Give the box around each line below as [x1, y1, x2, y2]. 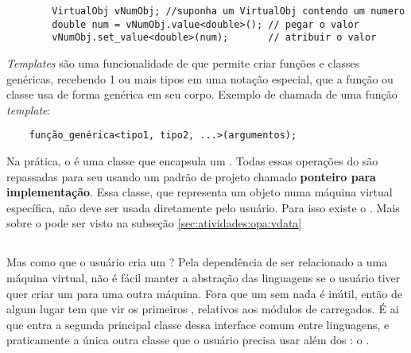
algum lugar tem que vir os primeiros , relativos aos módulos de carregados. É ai [6, 301, 399, 317]
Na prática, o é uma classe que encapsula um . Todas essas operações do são [6, 153, 378, 169]
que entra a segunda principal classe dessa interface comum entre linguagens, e [6, 316, 390, 332]
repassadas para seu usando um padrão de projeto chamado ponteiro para [6, 168, 376, 184]
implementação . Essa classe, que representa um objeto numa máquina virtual [6, 184, 393, 200]
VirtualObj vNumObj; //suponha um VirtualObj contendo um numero [52, 6, 405, 17]
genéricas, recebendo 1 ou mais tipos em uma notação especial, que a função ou [6, 70, 394, 87]
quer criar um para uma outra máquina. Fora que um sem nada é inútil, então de [6, 285, 402, 301]
